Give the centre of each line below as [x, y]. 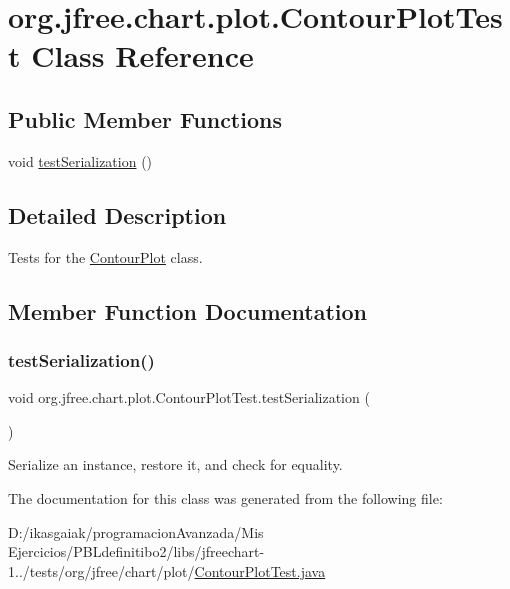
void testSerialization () [80, 160]
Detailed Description [117, 214]
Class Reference [142, 55]
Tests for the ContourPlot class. [105, 256]
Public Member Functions [145, 118]
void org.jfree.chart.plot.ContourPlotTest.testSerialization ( [189, 397]
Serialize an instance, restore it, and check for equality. [175, 464]
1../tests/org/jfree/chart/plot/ [101, 570]
